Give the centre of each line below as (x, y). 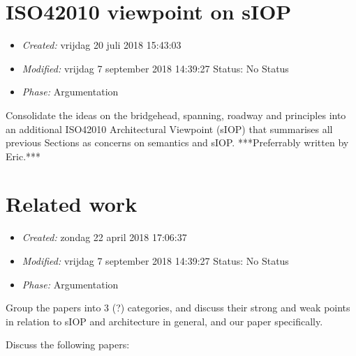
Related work (72, 204)
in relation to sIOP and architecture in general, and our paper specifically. (164, 321)
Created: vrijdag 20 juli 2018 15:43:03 (102, 45)
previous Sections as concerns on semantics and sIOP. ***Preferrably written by (177, 142)
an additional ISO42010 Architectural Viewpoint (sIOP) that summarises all (169, 129)
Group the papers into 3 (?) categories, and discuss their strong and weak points (178, 308)
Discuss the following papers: (68, 345)
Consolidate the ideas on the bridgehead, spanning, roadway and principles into (176, 115)
